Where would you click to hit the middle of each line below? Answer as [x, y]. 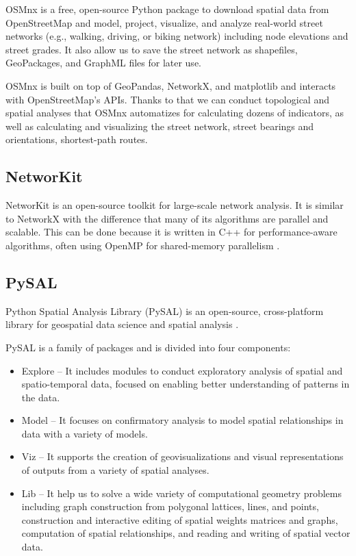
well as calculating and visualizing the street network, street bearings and [160, 126]
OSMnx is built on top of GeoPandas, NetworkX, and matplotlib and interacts [171, 85]
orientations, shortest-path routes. [77, 139]
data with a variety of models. [85, 433]
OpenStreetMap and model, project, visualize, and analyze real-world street [164, 22]
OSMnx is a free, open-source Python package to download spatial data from [167, 9]
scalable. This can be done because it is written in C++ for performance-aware [171, 232]
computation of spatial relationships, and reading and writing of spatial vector [186, 533]
